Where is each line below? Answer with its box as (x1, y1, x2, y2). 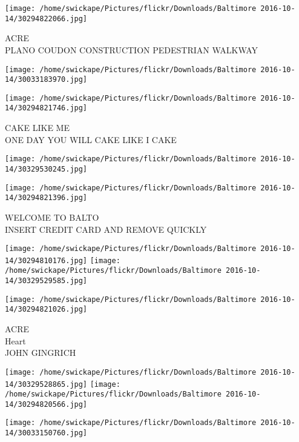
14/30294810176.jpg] (5, 256, 88, 265)
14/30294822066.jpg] (5, 14, 88, 23)
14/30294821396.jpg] (5, 193, 88, 203)
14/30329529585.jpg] (5, 276, 88, 286)
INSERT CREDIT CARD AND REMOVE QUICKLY (5, 223, 207, 235)
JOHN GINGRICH (5, 346, 76, 359)
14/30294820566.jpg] (5, 400, 88, 409)
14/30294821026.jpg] (5, 305, 88, 314)
